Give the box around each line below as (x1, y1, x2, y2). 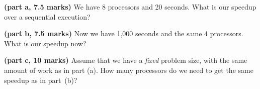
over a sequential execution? (4, 11, 91, 22)
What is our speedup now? (4, 38, 86, 48)
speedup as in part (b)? (4, 74, 77, 85)
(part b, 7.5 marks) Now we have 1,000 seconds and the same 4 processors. (4, 28, 243, 39)
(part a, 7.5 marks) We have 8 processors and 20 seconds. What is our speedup (4, 2, 256, 12)
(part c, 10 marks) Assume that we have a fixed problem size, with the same (4, 55, 247, 65)
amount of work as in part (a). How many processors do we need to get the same (4, 64, 253, 75)
